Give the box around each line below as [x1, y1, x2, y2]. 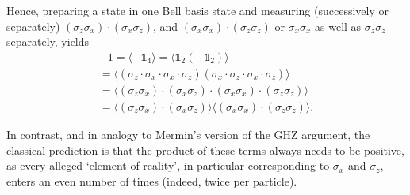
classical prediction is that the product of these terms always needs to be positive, [6, 141, 404, 158]
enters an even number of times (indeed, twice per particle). [6, 172, 297, 189]
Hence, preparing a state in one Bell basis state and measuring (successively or [6, 2, 389, 18]
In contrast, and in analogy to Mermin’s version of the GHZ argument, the [6, 126, 370, 142]
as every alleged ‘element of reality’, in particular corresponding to [6, 157, 330, 174]
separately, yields [6, 33, 90, 50]
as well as [315, 17, 362, 34]
